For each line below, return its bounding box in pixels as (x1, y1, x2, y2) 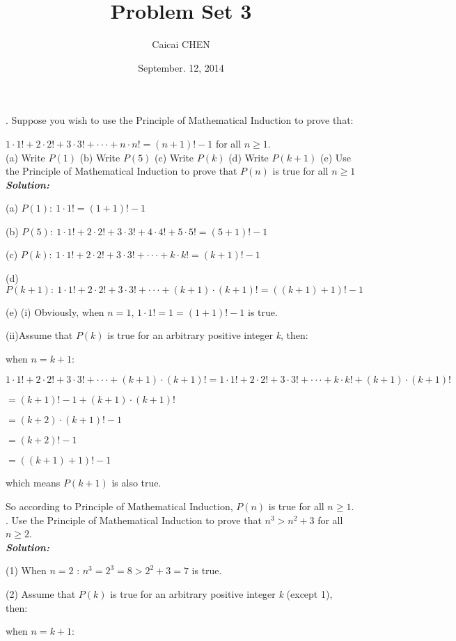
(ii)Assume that (6, 328, 73, 342)
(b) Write (79, 150, 120, 164)
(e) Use (320, 150, 352, 164)
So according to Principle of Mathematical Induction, (6, 499, 233, 514)
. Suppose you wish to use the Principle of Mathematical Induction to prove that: (6, 113, 354, 127)
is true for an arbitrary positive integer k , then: (107, 328, 308, 342)
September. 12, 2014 (138, 60, 224, 74)
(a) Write (6, 150, 45, 164)
